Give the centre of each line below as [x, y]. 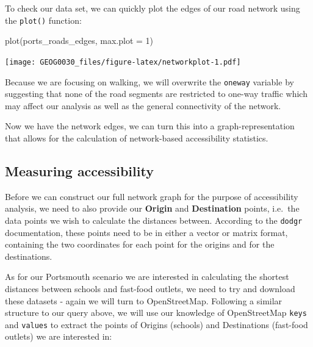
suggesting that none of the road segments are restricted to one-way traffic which [156, 94]
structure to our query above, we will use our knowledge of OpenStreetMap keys [156, 313]
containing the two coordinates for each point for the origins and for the [140, 244]
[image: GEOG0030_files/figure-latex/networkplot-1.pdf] [123, 62]
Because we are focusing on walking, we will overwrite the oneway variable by [149, 81]
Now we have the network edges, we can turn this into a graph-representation [150, 126]
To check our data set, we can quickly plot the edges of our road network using [153, 8]
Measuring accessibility [79, 170]
